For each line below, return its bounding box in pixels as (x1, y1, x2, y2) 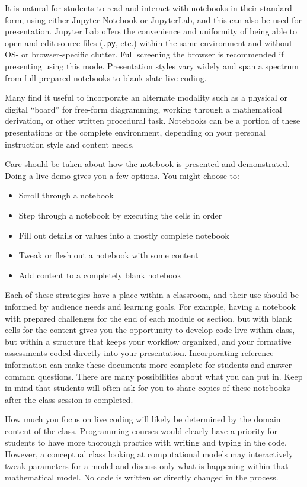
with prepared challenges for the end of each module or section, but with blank (5, 312, 292, 324)
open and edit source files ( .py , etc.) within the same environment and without (5, 36, 293, 49)
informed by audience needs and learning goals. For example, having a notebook (5, 300, 296, 312)
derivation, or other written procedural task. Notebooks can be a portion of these (5, 114, 300, 127)
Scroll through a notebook (18, 189, 114, 201)
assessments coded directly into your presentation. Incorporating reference (5, 347, 274, 359)
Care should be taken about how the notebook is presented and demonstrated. (5, 158, 290, 170)
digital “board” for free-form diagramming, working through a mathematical (5, 102, 282, 115)
